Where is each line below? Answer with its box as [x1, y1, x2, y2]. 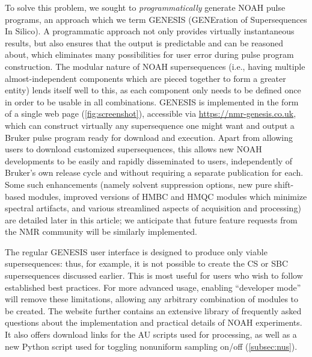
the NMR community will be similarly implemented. [5, 225, 197, 238]
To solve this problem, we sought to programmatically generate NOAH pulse [5, 1, 286, 13]
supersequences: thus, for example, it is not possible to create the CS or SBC [5, 257, 289, 270]
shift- [274, 178, 294, 190]
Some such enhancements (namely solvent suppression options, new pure [5, 178, 272, 190]
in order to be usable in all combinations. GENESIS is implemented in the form [5, 95, 299, 108]
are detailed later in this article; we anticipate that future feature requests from [5, 213, 298, 226]
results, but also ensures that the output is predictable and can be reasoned [5, 36, 284, 49]
